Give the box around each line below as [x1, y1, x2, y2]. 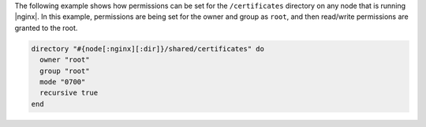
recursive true [39, 88, 99, 98]
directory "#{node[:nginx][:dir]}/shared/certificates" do [31, 44, 264, 53]
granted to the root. [14, 23, 78, 32]
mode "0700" [39, 77, 86, 86]
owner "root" [39, 55, 90, 65]
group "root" [39, 66, 90, 75]
